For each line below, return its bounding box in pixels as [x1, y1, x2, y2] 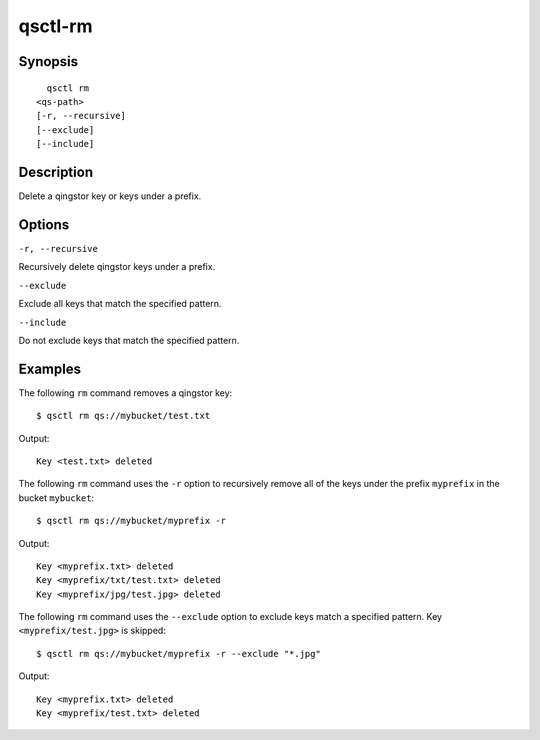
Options [18, 216, 70, 233]
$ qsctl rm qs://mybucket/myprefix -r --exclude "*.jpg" [36, 648, 322, 659]
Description [18, 163, 94, 180]
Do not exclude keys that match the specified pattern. [18, 334, 240, 346]
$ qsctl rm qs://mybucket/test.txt [36, 410, 211, 422]
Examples [18, 360, 82, 377]
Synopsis [18, 53, 79, 70]
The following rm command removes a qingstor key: [18, 386, 233, 399]
